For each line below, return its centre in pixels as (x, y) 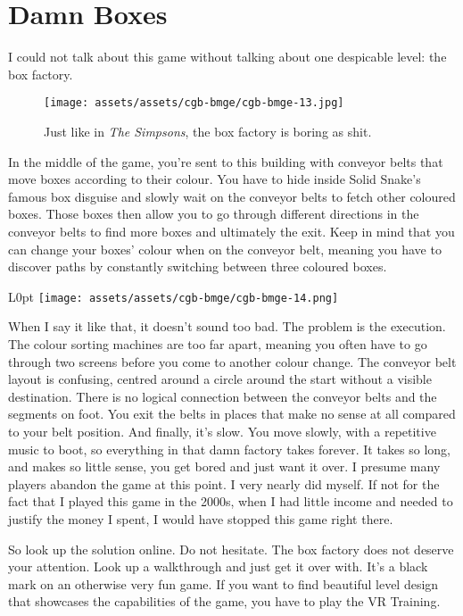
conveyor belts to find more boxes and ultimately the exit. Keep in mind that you (231, 231)
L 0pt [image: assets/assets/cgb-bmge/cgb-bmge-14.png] (174, 296)
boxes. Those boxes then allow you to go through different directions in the (214, 214)
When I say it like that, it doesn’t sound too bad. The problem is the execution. (227, 326)
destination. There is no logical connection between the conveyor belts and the (223, 396)
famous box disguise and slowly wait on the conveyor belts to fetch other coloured (232, 196)
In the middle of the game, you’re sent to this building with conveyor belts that (226, 161)
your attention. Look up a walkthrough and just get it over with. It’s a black (218, 566)
